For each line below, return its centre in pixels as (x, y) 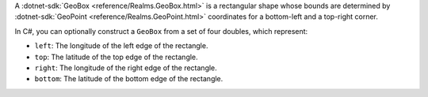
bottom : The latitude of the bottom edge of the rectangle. (129, 79)
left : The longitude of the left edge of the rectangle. (121, 46)
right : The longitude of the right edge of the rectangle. (126, 68)
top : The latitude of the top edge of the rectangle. (116, 57)
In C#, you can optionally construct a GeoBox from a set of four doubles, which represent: (161, 31)
